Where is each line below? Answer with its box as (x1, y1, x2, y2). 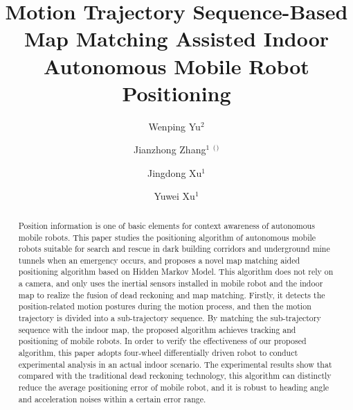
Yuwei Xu (154, 189, 195, 203)
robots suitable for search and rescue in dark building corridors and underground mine (18, 243, 330, 255)
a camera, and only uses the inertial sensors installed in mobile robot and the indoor (18, 277, 323, 289)
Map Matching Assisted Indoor (24, 24, 329, 53)
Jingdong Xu (147, 165, 202, 180)
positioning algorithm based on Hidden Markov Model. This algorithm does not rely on (18, 266, 334, 277)
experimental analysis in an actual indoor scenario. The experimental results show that (18, 358, 332, 370)
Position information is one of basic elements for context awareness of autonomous (18, 219, 315, 231)
